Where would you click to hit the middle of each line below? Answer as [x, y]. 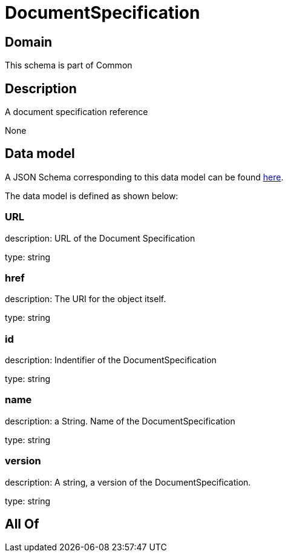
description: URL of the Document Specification [100, 238]
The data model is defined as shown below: [92, 196]
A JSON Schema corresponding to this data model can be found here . [144, 177]
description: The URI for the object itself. [86, 299]
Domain [29, 42]
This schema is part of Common [69, 65]
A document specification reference [77, 112]
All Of [22, 524]
